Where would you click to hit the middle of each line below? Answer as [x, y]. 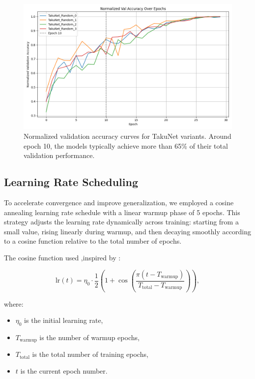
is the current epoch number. [64, 370]
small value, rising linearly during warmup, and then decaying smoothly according [127, 231]
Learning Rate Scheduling [71, 182]
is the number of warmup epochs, [89, 337]
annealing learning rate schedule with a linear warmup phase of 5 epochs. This [122, 212]
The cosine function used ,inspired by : [62, 257]
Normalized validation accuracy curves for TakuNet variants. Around [127, 136]
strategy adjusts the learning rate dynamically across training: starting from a [121, 222]
